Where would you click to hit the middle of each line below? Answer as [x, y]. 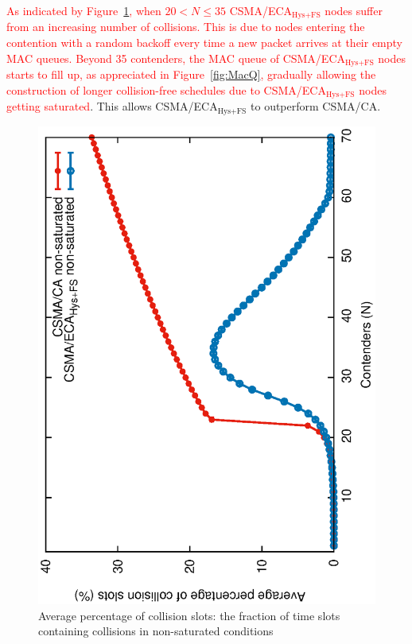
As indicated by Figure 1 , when [84, 10]
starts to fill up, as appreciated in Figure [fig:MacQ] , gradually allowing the [191, 74]
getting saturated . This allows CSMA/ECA [112, 106]
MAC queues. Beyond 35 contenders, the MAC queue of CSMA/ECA [176, 58]
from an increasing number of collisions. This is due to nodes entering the [186, 27]
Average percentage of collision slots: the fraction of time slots [189, 615]
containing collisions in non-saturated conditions [156, 631]
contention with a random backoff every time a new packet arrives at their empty [204, 43]
